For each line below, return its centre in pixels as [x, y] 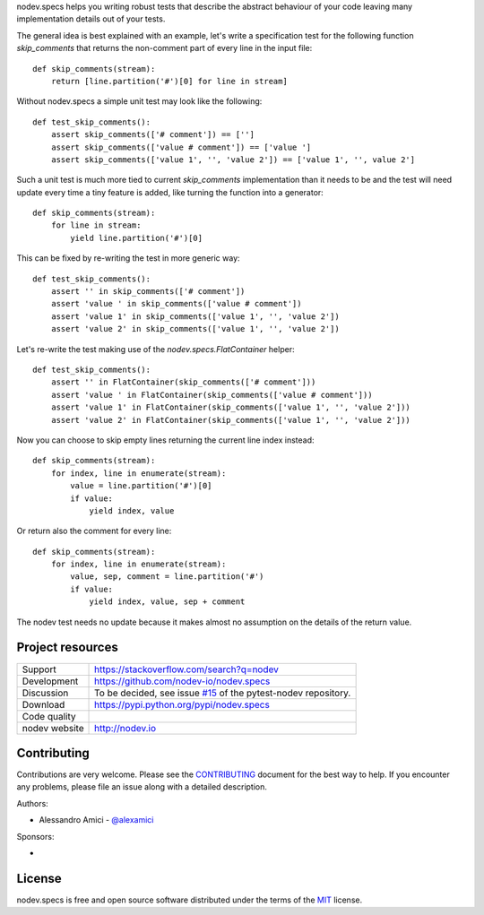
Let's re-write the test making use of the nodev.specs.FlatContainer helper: [156, 349]
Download [43, 704]
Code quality [49, 716]
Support [39, 669]
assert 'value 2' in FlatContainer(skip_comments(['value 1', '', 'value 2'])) [231, 420]
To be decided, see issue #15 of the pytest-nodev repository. [223, 693]
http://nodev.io [125, 728]
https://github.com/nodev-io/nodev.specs [182, 681]
